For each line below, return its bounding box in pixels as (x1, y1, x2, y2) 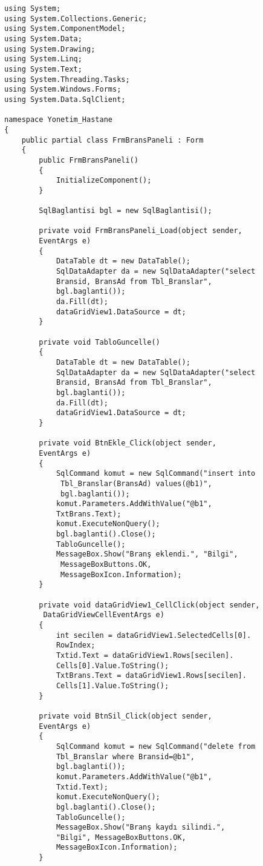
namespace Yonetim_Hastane (4, 115, 112, 124)
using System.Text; (4, 64, 82, 73)
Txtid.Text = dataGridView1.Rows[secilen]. (56, 651, 234, 660)
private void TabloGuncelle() (39, 337, 160, 347)
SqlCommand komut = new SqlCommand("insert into (56, 469, 256, 478)
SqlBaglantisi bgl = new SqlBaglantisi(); (39, 206, 212, 215)
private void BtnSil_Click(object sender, (39, 711, 212, 720)
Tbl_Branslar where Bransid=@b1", (56, 752, 195, 761)
